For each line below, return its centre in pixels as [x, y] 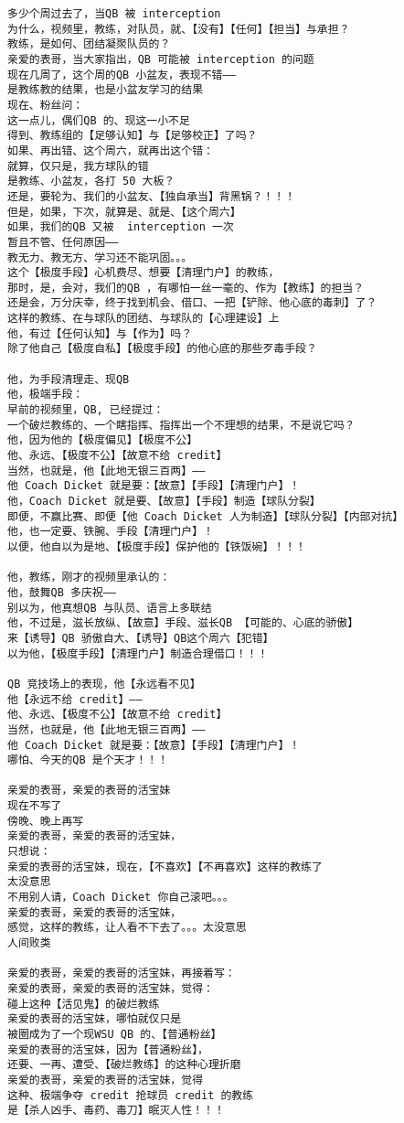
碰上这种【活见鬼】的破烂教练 [84, 1004]
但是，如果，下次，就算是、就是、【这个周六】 [124, 212]
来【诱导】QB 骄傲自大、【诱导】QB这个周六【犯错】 [141, 638]
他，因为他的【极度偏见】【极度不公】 [103, 440]
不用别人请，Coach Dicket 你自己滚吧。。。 [121, 898]
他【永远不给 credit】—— [75, 699]
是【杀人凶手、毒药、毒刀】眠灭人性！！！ [116, 1111]
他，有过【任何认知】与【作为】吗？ [100, 333]
